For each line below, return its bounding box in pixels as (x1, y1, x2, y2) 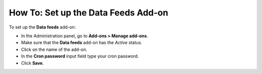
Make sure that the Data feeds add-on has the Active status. (21, 40, 143, 45)
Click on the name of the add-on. (21, 46, 87, 52)
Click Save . (21, 60, 44, 66)
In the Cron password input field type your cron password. (21, 53, 139, 59)
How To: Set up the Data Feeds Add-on (9, 7, 168, 18)
